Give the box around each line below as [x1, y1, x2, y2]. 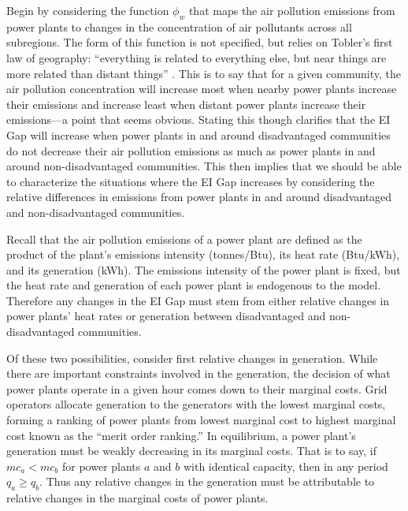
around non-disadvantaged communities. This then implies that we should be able [6, 158, 402, 174]
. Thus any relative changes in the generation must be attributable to [39, 473, 375, 490]
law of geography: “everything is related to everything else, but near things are [6, 49, 387, 65]
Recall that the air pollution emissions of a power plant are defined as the [6, 230, 362, 247]
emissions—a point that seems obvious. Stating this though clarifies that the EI [6, 111, 391, 128]
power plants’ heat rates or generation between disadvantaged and [6, 308, 326, 324]
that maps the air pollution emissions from [188, 2, 395, 18]
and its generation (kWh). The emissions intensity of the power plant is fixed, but [6, 261, 401, 278]
